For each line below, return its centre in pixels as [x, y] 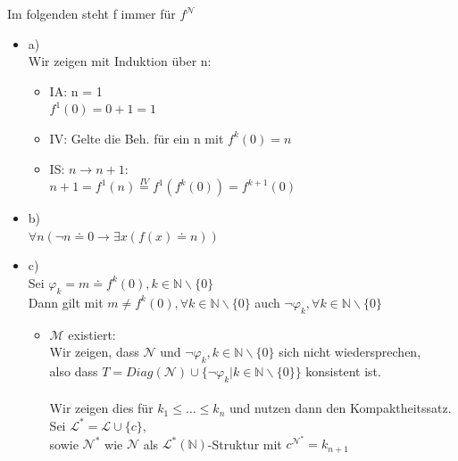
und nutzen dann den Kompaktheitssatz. [340, 408]
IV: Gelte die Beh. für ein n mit [137, 138]
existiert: [92, 334]
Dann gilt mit [66, 302]
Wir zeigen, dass [94, 352]
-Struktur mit [245, 444]
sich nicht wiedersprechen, [350, 352]
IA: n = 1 [76, 91]
